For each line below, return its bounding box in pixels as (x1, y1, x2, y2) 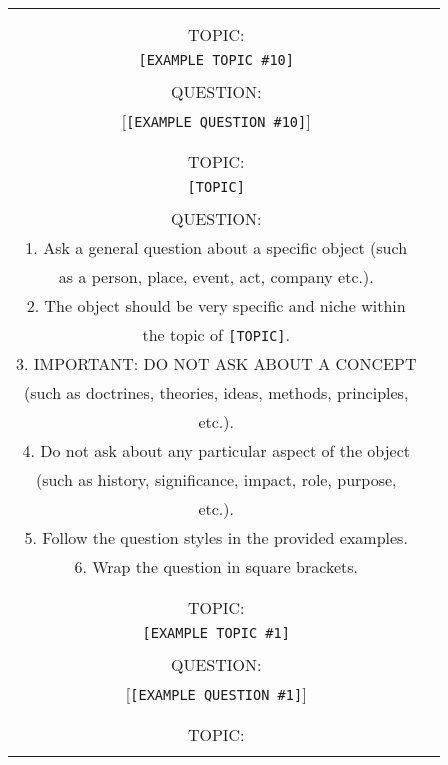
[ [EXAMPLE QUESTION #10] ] (121, 109, 311, 132)
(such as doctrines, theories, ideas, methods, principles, (24, 381, 409, 404)
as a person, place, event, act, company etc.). (58, 265, 374, 288)
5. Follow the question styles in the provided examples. (24, 526, 408, 549)
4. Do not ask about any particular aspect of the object (22, 439, 411, 462)
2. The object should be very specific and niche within (26, 294, 406, 317)
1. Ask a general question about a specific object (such (25, 236, 408, 259)
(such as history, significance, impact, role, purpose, (35, 468, 397, 491)
